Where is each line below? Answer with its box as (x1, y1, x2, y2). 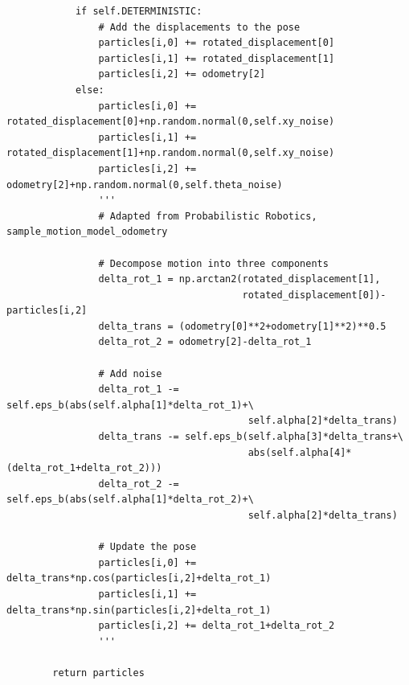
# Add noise (98, 367, 162, 379)
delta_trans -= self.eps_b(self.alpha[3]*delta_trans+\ (98, 431, 403, 443)
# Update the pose (98, 541, 197, 553)
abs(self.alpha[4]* (247, 446, 352, 458)
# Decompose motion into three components (98, 257, 329, 269)
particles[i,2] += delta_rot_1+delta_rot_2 (98, 620, 335, 632)
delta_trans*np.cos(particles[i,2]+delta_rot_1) (6, 572, 272, 585)
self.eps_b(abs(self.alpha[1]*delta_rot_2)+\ (6, 494, 254, 506)
